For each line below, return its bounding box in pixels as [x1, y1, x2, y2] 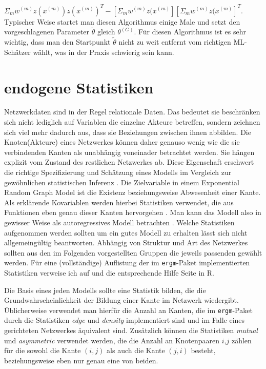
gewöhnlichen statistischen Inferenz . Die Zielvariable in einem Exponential [4, 177, 239, 187]
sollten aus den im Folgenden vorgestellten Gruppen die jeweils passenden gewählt [4, 247, 262, 258]
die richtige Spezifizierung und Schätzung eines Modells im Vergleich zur [4, 167, 232, 177]
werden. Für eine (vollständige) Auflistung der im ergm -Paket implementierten [4, 257, 250, 268]
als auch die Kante [107, 345, 165, 356]
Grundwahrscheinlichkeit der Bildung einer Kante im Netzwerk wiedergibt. [4, 295, 239, 305]
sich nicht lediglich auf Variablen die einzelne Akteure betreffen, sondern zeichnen [4, 116, 260, 127]
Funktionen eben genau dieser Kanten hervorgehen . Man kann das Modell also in [4, 207, 261, 218]
